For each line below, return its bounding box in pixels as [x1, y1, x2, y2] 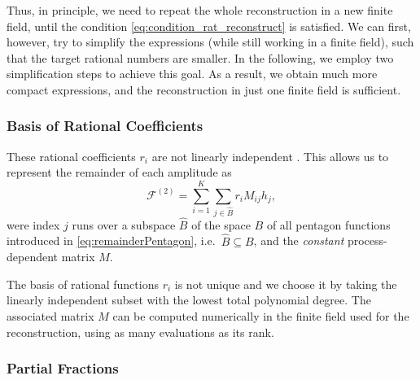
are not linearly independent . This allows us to [151, 147, 389, 164]
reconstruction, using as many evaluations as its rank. [7, 323, 274, 340]
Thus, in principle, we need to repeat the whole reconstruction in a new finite [7, 2, 393, 18]
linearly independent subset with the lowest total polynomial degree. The [7, 291, 371, 308]
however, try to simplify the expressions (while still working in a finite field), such [7, 33, 414, 50]
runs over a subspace [72, 216, 176, 233]
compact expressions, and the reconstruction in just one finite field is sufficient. [7, 81, 401, 98]
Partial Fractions [7, 358, 119, 378]
